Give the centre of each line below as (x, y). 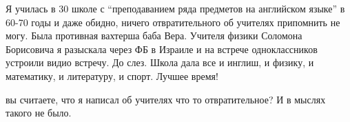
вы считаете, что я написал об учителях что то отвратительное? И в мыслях (166, 99)
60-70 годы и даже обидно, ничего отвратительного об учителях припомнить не (173, 22)
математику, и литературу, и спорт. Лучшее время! (112, 75)
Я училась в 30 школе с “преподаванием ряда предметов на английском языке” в (175, 8)
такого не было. (39, 113)
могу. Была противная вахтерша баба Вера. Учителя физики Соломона (154, 35)
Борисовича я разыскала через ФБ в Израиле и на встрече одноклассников (162, 49)
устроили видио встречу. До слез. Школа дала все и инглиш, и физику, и (160, 62)
